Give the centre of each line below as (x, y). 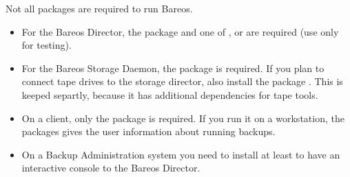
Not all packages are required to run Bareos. (99, 8)
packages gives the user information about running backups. (148, 131)
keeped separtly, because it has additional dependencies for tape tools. (170, 94)
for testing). (47, 45)
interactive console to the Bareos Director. (111, 168)
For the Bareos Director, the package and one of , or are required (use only (180, 31)
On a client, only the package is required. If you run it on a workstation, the (183, 118)
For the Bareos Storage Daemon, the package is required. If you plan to (173, 68)
